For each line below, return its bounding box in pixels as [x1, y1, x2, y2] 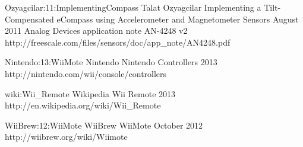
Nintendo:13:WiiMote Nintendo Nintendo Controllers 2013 [5, 56, 217, 68]
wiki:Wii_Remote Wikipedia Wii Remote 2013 [5, 87, 176, 100]
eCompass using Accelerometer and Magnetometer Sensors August [56, 12, 299, 25]
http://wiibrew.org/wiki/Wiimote [5, 130, 128, 143]
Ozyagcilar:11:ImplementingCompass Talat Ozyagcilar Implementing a [5, 1, 261, 13]
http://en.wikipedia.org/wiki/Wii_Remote [5, 99, 161, 111]
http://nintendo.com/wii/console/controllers [5, 67, 167, 79]
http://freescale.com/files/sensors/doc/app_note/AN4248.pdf [5, 36, 231, 48]
